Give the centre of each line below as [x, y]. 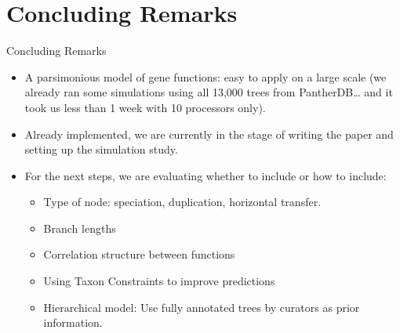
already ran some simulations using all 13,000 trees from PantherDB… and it [209, 92]
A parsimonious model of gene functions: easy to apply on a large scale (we [205, 76]
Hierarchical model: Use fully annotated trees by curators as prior [202, 307]
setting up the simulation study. [101, 149]
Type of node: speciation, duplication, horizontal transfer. [182, 202]
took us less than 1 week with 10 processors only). [145, 107]
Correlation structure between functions [139, 254]
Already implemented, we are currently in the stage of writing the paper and [209, 134]
